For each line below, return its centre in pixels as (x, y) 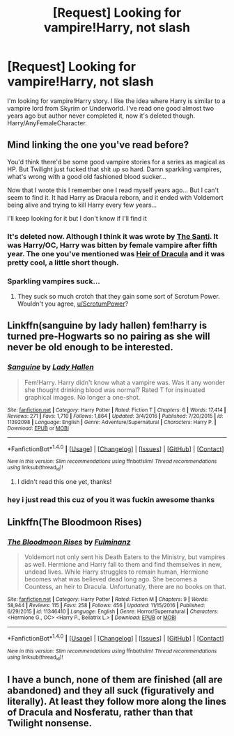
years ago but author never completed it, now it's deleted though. (101, 116)
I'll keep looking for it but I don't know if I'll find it (77, 218)
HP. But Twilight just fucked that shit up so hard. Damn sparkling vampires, (114, 169)
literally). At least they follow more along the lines (117, 701)
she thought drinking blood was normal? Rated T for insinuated (115, 390)
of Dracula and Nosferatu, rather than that (100, 712)
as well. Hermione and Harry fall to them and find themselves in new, (123, 565)
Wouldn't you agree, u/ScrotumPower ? (73, 304)
